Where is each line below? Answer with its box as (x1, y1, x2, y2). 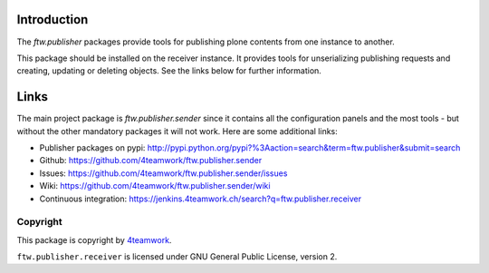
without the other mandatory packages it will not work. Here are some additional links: (16, 125, 339, 136)
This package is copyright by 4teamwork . (16, 234, 172, 245)
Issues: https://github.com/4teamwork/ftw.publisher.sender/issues (39, 168, 288, 179)
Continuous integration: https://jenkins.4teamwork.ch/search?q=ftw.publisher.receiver (39, 193, 362, 204)
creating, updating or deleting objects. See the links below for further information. (16, 65, 321, 76)
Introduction (16, 12, 89, 27)
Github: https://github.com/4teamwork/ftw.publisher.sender (39, 155, 263, 166)
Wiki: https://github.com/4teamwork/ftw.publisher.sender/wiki (39, 180, 271, 191)
